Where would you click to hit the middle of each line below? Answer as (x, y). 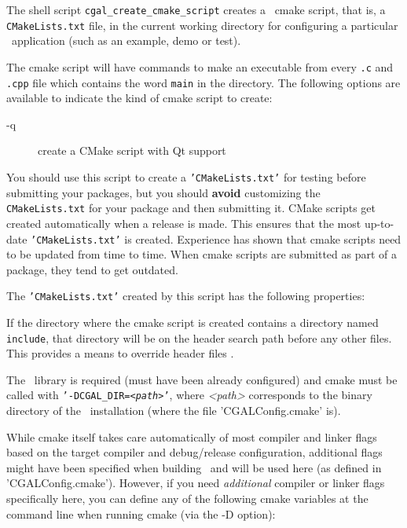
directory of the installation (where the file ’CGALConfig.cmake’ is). (174, 411)
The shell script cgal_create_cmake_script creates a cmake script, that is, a (196, 9)
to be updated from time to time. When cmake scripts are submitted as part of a (202, 254)
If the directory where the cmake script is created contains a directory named (192, 322)
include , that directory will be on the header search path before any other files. (199, 337)
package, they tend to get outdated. (92, 269)
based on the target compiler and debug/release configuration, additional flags (194, 452)
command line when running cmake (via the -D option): (141, 513)
